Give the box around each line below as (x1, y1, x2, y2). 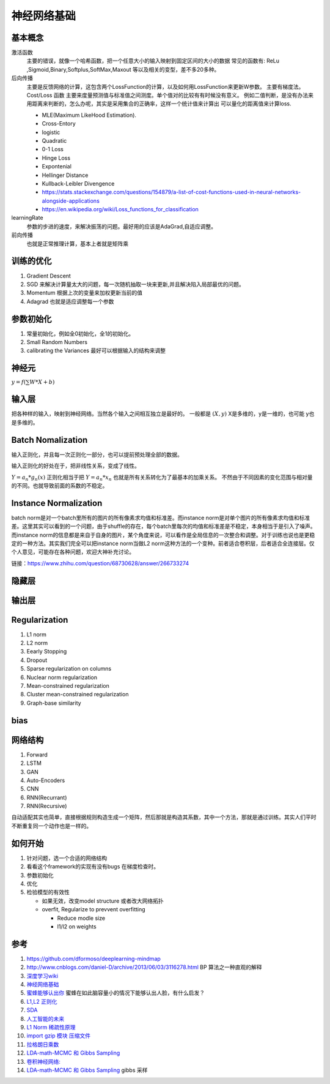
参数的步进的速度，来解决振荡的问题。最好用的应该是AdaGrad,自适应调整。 (26, 222, 217, 230)
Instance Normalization (11, 498, 103, 508)
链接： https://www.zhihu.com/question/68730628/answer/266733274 (11, 559, 189, 566)
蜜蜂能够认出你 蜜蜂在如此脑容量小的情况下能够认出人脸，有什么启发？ (26, 989, 205, 996)
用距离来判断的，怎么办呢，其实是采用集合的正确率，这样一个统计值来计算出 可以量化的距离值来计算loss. (26, 100, 291, 107)
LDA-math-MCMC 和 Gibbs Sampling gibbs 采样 (26, 1066, 148, 1074)
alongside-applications (42, 197, 100, 205)
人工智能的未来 (26, 1015, 64, 1022)
